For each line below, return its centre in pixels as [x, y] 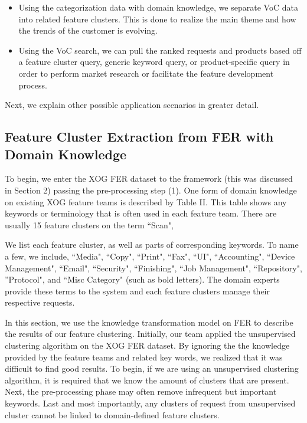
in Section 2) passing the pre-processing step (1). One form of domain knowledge [151, 190]
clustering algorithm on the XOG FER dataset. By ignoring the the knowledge [147, 345]
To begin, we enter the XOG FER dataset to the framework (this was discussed [149, 178]
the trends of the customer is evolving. [88, 30]
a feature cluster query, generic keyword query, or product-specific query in [154, 62]
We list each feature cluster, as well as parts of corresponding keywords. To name [152, 245]
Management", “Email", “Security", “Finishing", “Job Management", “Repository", [153, 268]
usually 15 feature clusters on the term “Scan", [89, 224]
